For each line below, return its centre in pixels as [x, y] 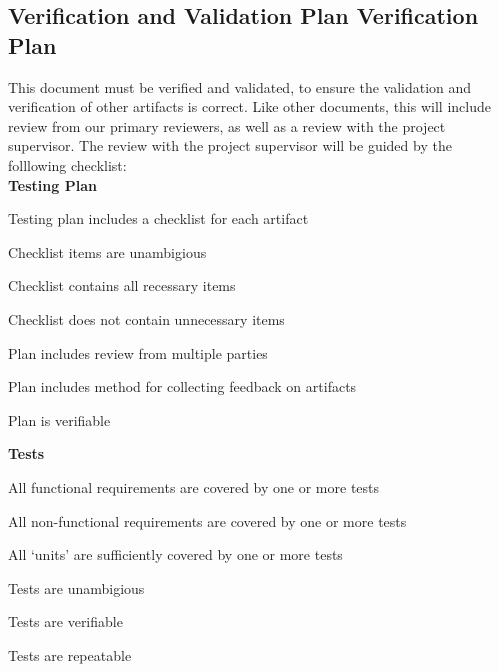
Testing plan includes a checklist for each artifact [158, 218]
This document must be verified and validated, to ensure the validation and [240, 86]
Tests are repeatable [70, 654]
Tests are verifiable [65, 621]
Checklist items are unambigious [107, 251]
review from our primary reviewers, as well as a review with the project [227, 125]
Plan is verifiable [59, 419]
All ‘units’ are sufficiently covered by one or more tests [175, 554]
